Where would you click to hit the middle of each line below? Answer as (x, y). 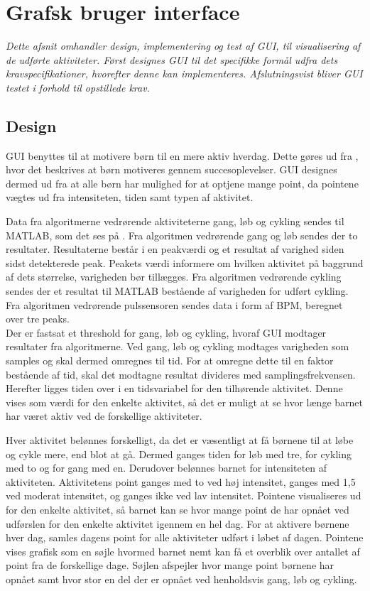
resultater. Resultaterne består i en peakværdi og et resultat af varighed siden (175, 249)
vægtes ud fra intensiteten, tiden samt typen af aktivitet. (130, 197)
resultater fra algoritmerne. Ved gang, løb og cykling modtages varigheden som (178, 346)
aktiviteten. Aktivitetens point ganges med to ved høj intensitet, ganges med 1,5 (181, 481)
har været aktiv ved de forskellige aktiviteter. (104, 416)
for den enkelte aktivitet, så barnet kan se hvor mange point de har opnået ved (178, 509)
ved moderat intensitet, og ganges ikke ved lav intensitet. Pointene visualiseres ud (184, 495)
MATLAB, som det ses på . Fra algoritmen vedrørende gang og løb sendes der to (182, 235)
